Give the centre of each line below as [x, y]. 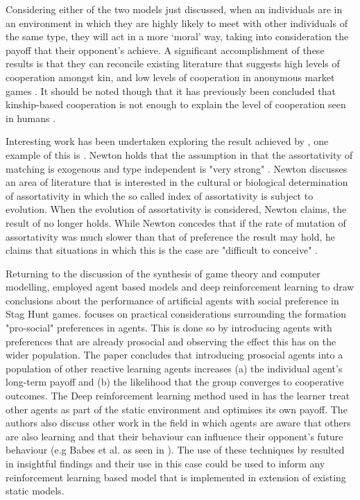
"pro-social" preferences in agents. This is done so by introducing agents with [169, 328]
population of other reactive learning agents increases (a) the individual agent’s [174, 368]
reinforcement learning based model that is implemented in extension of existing [176, 477]
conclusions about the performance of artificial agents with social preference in [172, 300]
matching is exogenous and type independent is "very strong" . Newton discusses [177, 168]
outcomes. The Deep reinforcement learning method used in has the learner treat [178, 396]
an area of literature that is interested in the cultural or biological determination [177, 182]
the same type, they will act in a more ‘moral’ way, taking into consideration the [177, 36]
